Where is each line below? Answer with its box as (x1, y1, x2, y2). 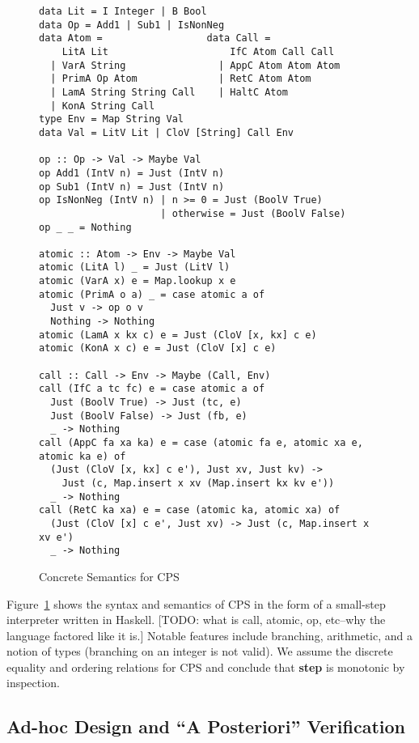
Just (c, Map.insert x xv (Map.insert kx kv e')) (61, 477, 335, 489)
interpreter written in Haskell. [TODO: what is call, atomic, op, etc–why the (6, 611, 386, 628)
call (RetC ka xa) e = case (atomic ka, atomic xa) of (39, 504, 341, 516)
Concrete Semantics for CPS (39, 567, 180, 584)
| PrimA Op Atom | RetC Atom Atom (50, 73, 311, 85)
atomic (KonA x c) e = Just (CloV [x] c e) (39, 342, 277, 355)
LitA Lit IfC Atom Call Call (61, 45, 335, 57)
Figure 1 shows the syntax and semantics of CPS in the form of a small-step (6, 595, 386, 612)
